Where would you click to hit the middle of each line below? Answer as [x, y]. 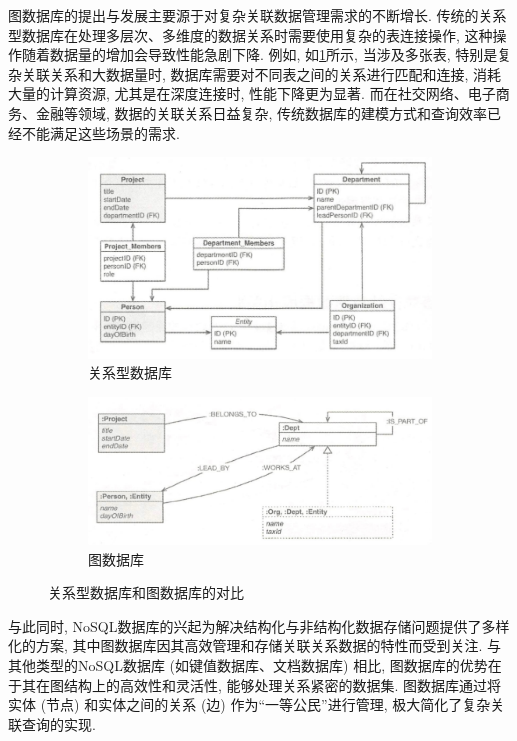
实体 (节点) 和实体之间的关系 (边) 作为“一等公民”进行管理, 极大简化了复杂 [249, 704]
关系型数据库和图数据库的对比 [146, 592]
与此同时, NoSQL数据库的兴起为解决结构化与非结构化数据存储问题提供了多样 [259, 625]
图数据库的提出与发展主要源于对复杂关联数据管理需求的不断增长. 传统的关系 [257, 15]
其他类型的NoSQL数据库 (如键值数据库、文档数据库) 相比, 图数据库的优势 [248, 665]
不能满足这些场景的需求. [100, 132]
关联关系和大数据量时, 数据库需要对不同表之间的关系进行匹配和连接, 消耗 [261, 73]
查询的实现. [58, 723]
